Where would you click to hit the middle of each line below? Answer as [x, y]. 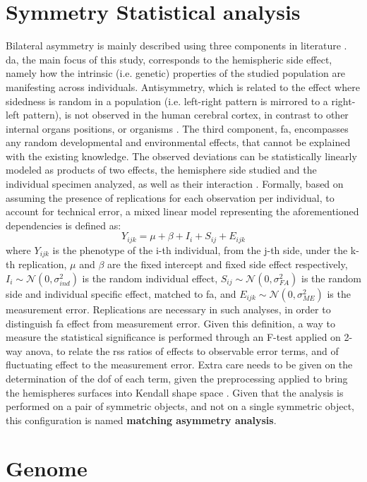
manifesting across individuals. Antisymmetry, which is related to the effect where [183, 86]
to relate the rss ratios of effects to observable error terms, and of [197, 350]
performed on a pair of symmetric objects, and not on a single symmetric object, [180, 406]
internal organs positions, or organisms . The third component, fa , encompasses [177, 128]
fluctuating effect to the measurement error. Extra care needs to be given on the [179, 364]
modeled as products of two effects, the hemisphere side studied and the [161, 170]
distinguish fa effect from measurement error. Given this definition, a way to [170, 323]
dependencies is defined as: [64, 225]
